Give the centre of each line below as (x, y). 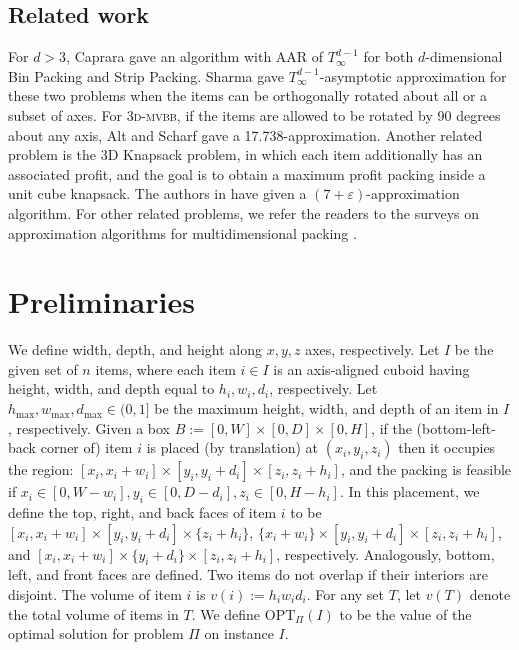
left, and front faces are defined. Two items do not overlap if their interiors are (248, 574)
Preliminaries (101, 301)
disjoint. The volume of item (95, 594)
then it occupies (447, 447)
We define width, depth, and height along (135, 349)
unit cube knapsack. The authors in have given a (157, 193)
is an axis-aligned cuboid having (371, 368)
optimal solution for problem (96, 633)
